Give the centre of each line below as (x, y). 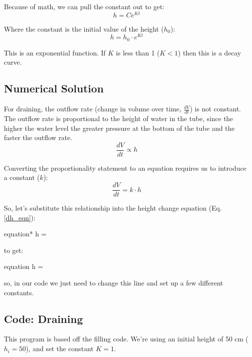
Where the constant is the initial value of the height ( (84, 28)
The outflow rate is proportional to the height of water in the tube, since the (119, 118)
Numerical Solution (54, 88)
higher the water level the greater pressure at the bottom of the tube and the (119, 128)
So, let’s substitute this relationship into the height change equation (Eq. (113, 208)
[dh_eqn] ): (20, 217)
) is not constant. (215, 109)
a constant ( (22, 177)
